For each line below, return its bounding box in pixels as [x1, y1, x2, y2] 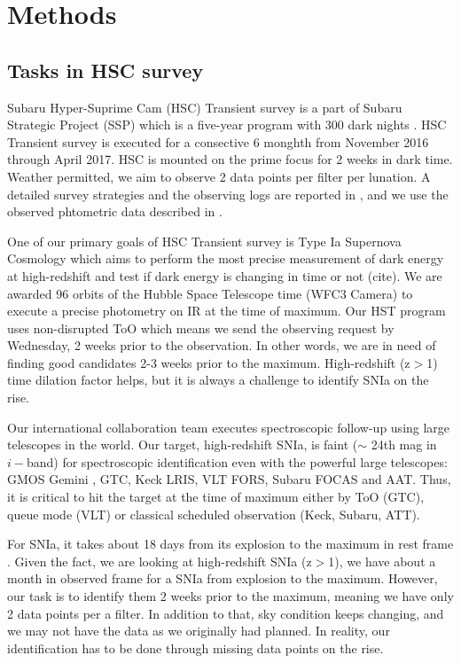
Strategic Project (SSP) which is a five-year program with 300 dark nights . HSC [7, 115, 447, 134]
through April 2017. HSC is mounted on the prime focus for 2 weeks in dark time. [7, 150, 453, 168]
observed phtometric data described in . [7, 202, 223, 221]
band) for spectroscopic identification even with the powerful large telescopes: [26, 452, 448, 471]
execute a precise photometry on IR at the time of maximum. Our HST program [7, 301, 446, 320]
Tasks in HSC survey [7, 56, 204, 83]
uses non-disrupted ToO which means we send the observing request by [7, 318, 395, 337]
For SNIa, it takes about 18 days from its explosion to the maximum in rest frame [7, 534, 454, 553]
